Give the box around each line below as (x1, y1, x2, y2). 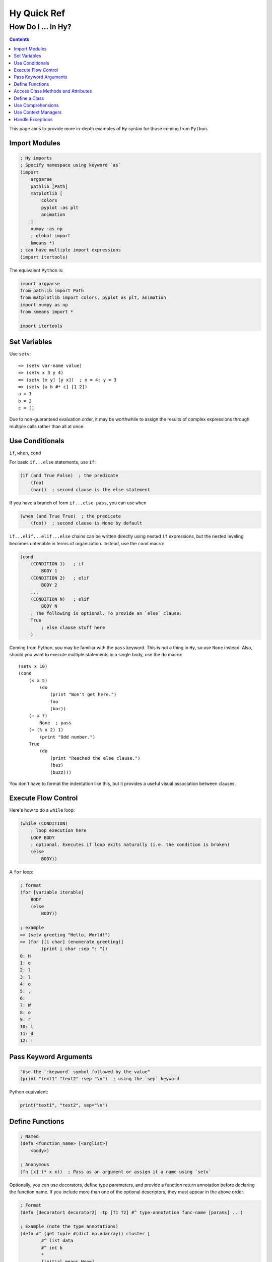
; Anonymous (20, 1162, 50, 1168)
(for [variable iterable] (20, 889, 84, 896)
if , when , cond (9, 450, 41, 456)
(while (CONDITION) (20, 820, 68, 826)
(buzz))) (50, 769, 72, 775)
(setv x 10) (18, 663, 48, 669)
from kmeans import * (20, 309, 74, 315)
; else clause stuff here (41, 624, 105, 630)
